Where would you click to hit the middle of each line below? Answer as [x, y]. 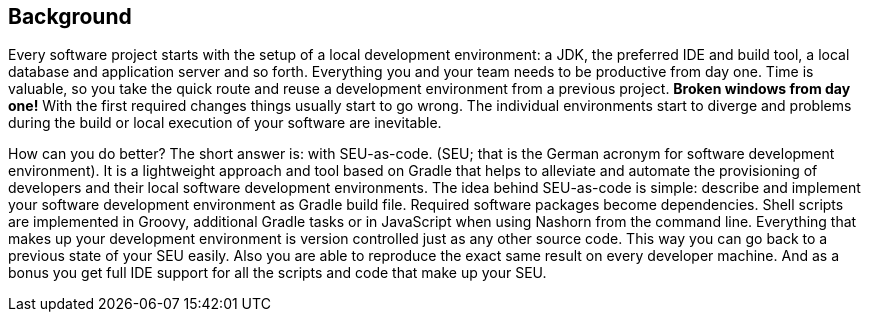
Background [70, 16]
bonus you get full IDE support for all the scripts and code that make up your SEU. [277, 273]
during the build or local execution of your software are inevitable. [225, 123]
